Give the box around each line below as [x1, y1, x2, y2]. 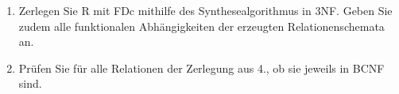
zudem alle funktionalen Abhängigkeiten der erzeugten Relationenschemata [18, 17, 385, 34]
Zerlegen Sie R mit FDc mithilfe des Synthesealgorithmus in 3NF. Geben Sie [18, 2, 393, 18]
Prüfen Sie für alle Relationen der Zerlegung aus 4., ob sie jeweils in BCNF [18, 59, 385, 76]
